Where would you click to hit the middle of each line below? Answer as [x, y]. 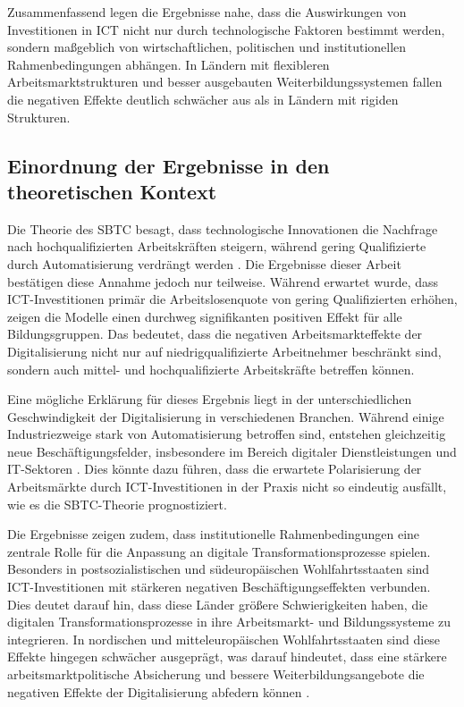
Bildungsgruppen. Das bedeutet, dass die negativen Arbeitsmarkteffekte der [215, 334]
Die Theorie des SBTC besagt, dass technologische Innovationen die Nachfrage [223, 228]
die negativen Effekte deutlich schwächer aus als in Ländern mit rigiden [203, 99]
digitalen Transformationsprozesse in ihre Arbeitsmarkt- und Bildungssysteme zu [229, 622]
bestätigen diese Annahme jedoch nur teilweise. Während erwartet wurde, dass [223, 281]
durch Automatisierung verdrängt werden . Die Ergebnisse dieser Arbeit [204, 263]
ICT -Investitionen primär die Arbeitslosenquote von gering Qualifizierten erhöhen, [232, 299]
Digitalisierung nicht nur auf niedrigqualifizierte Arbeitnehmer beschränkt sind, [224, 351]
